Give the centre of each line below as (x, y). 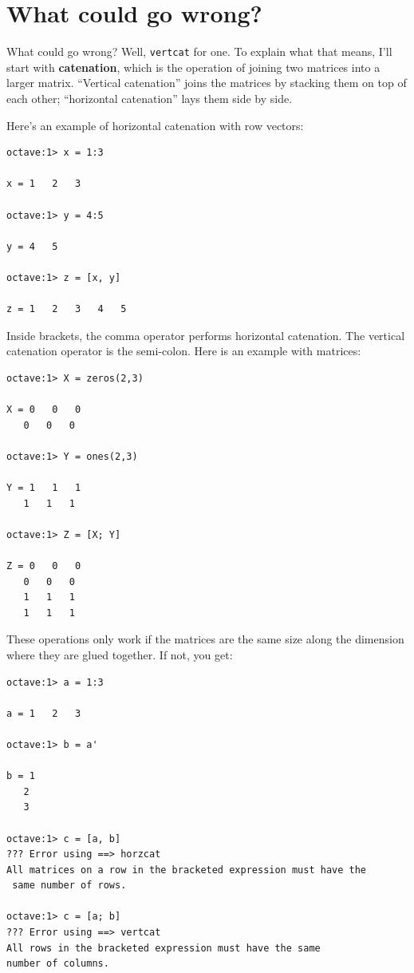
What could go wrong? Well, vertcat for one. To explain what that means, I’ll (199, 51)
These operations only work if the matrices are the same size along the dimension (205, 639)
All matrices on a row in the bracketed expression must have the (187, 870)
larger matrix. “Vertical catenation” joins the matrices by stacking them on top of (207, 83)
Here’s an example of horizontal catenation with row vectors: (155, 125)
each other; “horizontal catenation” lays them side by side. (150, 98)
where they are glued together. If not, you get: (120, 654)
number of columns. (58, 964)
